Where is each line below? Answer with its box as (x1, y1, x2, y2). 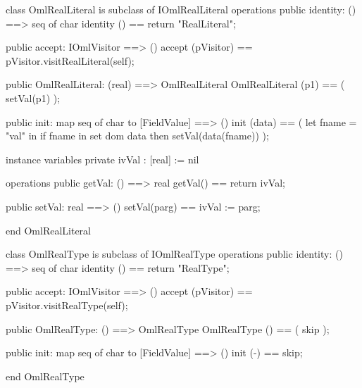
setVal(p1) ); (6, 90, 61, 105)
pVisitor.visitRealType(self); (6, 297, 128, 312)
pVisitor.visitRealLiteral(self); (6, 53, 135, 68)
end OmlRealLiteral (6, 223, 91, 237)
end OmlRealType (6, 368, 85, 383)
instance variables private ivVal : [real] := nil (6, 151, 199, 166)
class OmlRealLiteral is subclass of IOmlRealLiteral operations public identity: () (6, 2, 356, 16)
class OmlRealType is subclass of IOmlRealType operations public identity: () (6, 246, 343, 261)
